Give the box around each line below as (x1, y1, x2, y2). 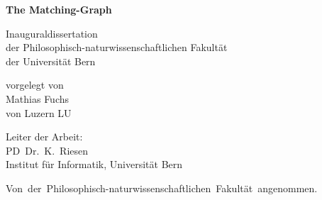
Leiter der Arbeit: (6, 129, 83, 144)
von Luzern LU (6, 105, 72, 120)
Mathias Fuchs (6, 91, 70, 106)
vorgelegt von (6, 77, 64, 92)
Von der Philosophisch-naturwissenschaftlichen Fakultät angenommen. (6, 180, 318, 195)
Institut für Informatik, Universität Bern (6, 157, 183, 172)
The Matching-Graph (6, 2, 112, 16)
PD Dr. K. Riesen (6, 143, 89, 157)
